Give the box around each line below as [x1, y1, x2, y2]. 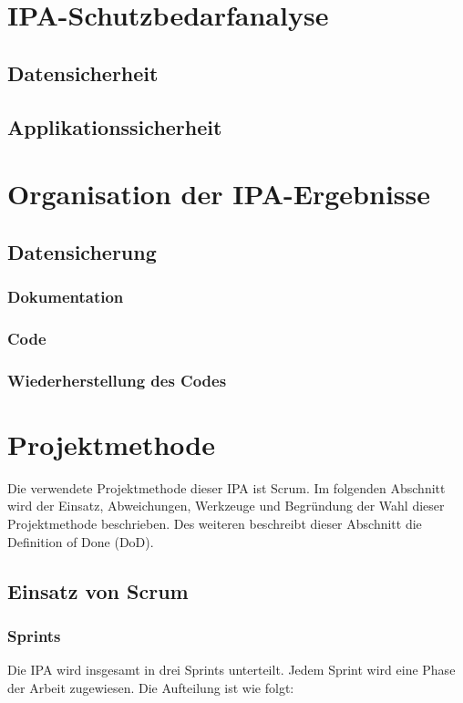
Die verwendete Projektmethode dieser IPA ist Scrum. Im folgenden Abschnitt [7, 478, 446, 497]
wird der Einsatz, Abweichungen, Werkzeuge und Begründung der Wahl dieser [7, 496, 445, 515]
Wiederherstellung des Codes [7, 368, 227, 391]
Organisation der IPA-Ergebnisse [7, 175, 430, 212]
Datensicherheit [7, 58, 159, 87]
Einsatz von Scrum [7, 576, 189, 605]
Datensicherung [7, 237, 157, 265]
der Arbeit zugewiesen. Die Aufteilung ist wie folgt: [7, 677, 294, 697]
